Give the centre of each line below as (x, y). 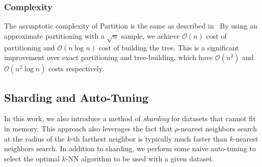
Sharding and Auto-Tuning (76, 97)
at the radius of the (34, 138)
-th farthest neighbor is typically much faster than (149, 138)
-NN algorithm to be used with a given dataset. (140, 158)
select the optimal (32, 158)
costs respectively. (76, 68)
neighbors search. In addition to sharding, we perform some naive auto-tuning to (130, 148)
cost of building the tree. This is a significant (169, 47)
